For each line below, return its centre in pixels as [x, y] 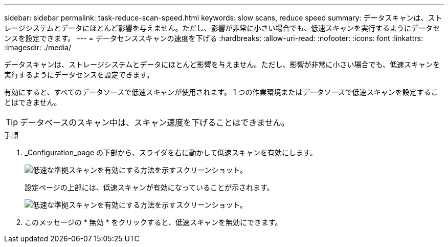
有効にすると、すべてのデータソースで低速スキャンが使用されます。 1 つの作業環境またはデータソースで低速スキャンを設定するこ [221, 92]
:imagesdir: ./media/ [38, 47]
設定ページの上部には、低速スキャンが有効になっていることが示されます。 [149, 187]
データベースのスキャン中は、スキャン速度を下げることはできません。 [155, 122]
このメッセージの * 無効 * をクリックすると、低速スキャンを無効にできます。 [153, 222]
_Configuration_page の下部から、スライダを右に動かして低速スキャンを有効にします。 [171, 152]
